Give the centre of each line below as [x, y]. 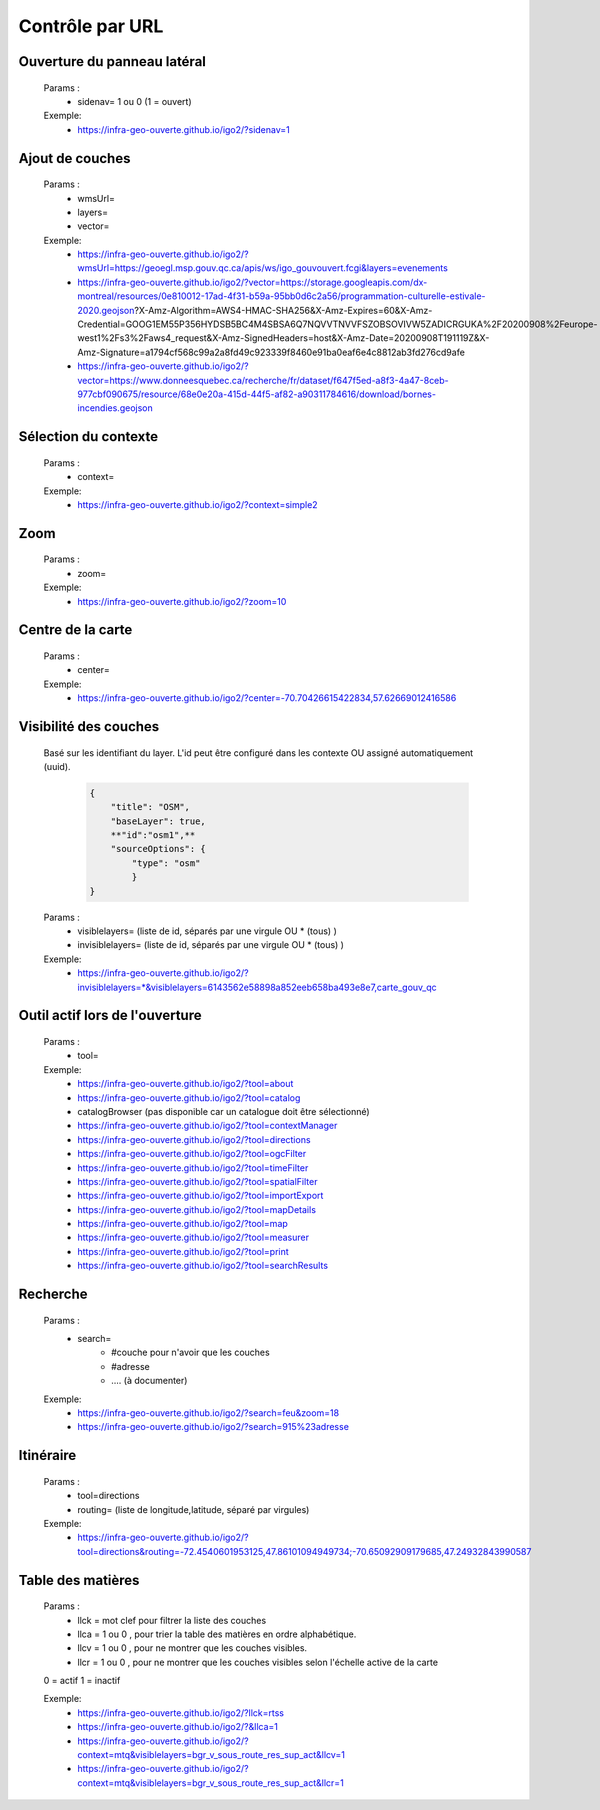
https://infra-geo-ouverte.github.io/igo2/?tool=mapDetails [197, 1209]
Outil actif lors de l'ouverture [110, 1015]
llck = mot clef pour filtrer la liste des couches [172, 1620]
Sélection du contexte [88, 436]
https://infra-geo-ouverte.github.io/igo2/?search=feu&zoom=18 [208, 1412]
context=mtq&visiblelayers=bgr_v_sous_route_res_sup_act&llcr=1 [210, 1782]
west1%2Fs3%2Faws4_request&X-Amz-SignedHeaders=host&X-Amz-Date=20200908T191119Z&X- [283, 338]
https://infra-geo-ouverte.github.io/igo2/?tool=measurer [193, 1237]
